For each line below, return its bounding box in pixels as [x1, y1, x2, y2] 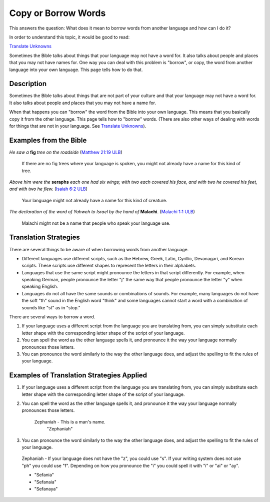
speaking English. [21, 283, 58, 290]
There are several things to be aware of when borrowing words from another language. [9, 246, 189, 252]
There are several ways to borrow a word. [9, 314, 95, 320]
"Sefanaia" [34, 478, 57, 485]
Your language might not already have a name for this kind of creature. [21, 197, 167, 203]
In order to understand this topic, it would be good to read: [9, 34, 130, 40]
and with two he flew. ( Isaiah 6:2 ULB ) [9, 186, 87, 192]
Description [9, 80, 47, 88]
